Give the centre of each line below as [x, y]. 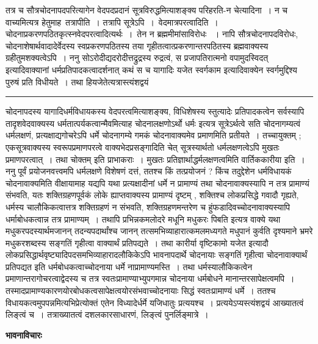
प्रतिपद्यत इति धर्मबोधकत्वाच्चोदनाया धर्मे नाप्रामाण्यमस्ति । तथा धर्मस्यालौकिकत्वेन [129, 266]
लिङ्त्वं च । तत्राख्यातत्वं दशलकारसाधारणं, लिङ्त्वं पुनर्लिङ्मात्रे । [107, 314]
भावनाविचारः [24, 335]
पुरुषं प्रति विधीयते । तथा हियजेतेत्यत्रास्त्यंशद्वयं [77, 81]
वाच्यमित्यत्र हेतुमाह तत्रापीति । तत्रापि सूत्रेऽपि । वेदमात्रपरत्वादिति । [112, 22]
